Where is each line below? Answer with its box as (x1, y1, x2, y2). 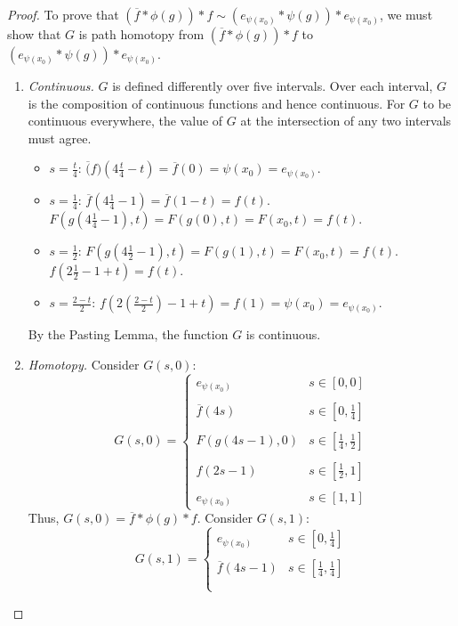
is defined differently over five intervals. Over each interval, (112, 77, 433, 94)
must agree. (28, 128, 92, 147)
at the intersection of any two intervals (240, 111, 452, 130)
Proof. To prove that (7, 5, 119, 23)
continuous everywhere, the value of (28, 111, 223, 130)
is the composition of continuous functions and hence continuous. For (28, 93, 406, 112)
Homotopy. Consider (28, 354, 140, 373)
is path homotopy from (78, 25, 205, 43)
